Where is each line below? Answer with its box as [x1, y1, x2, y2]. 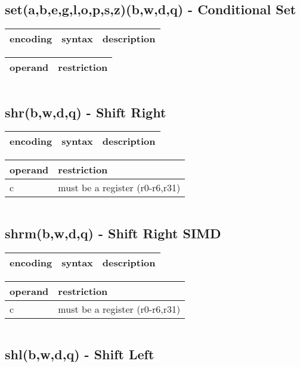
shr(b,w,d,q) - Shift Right [5, 102, 166, 121]
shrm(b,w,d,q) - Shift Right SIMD [5, 223, 221, 242]
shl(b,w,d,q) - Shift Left [5, 345, 154, 363]
